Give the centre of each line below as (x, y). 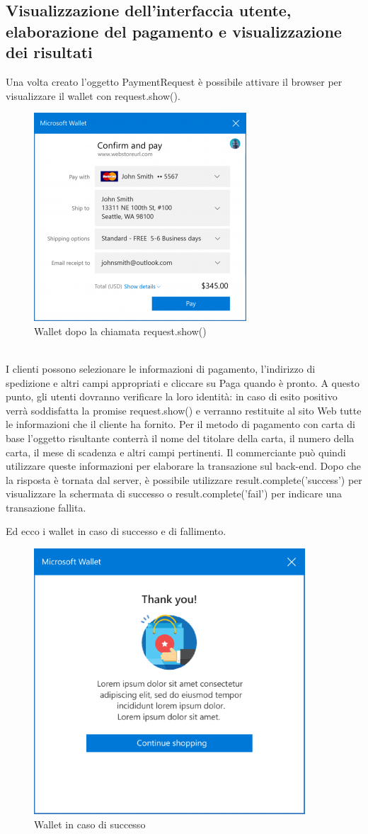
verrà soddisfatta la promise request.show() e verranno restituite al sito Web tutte (184, 410)
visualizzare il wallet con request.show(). (93, 95)
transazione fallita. (46, 507)
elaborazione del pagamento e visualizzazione (174, 31)
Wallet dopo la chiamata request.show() (120, 331)
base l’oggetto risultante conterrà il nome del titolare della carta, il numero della (180, 438)
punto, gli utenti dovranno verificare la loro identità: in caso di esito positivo (172, 396)
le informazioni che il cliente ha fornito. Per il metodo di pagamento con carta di (180, 424)
